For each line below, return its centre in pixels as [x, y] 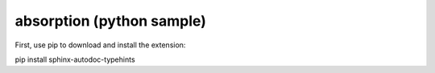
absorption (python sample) [111, 21]
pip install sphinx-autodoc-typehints [75, 59]
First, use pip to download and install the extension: [100, 45]
